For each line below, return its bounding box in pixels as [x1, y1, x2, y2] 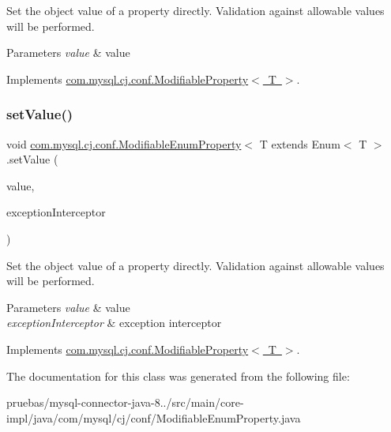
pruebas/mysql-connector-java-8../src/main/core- [6, 394, 244, 411]
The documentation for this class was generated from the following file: [6, 367, 350, 384]
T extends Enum [259, 135, 340, 152]
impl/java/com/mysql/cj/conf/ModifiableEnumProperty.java [6, 409, 301, 426]
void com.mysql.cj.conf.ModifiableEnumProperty [6, 135, 242, 152]
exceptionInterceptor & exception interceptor [6, 314, 222, 331]
